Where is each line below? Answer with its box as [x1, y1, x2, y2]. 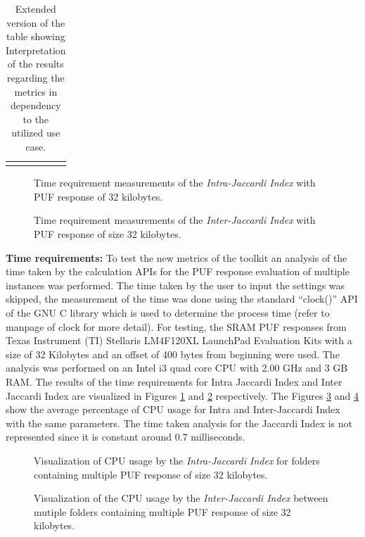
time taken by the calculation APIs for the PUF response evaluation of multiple [6, 264, 350, 279]
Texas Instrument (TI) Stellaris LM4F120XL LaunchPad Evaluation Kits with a [6, 333, 352, 348]
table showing [6, 29, 65, 44]
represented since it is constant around [6, 429, 172, 444]
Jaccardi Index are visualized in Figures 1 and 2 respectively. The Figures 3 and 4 [6, 388, 359, 403]
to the [23, 111, 49, 126]
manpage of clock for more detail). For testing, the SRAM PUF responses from [6, 319, 347, 334]
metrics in [14, 84, 58, 99]
